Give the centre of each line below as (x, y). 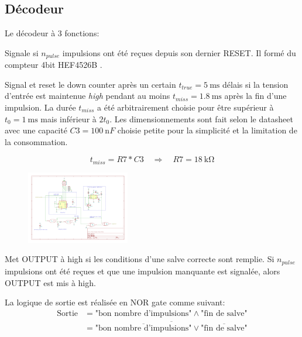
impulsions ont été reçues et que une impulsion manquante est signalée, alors (143, 271)
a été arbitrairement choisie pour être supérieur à (186, 107)
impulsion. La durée (40, 107)
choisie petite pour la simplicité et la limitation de (207, 130)
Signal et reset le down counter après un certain (90, 84)
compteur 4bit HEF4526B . (54, 65)
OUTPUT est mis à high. (50, 282)
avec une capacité (36, 130)
